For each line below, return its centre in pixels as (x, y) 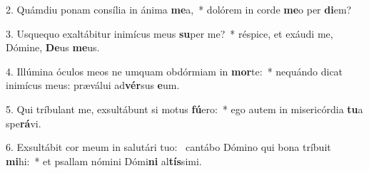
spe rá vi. (24, 123)
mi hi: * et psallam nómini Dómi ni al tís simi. (104, 161)
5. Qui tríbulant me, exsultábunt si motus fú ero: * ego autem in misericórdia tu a (184, 109)
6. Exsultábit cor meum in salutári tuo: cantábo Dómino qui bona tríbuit (168, 147)
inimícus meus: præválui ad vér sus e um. (93, 85)
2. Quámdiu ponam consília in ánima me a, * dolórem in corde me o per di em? (179, 9)
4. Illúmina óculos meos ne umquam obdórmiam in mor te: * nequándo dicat (175, 71)
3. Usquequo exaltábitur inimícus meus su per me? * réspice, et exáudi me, (170, 33)
